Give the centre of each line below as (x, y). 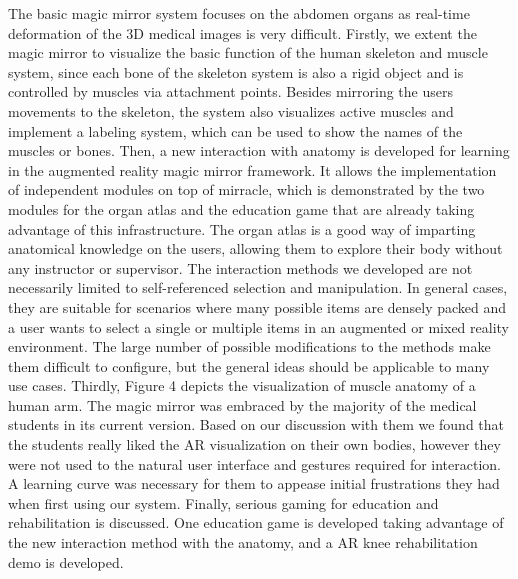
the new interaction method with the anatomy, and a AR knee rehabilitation (243, 542)
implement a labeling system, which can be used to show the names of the (235, 130)
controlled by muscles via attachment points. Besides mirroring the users (231, 91)
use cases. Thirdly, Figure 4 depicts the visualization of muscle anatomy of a (242, 385)
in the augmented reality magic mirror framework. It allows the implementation (252, 169)
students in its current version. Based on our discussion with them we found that (256, 424)
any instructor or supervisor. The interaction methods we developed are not (240, 267)
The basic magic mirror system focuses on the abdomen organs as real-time (239, 13)
